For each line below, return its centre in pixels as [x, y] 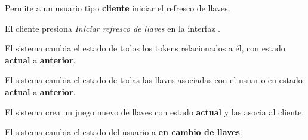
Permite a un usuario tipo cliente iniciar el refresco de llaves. [118, 8]
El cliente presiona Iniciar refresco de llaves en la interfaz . [113, 28]
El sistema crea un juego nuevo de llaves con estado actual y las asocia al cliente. [155, 112]
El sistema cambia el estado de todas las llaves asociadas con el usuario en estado [154, 80]
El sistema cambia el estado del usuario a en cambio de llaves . [124, 132]
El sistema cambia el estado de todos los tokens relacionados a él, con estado [145, 48]
